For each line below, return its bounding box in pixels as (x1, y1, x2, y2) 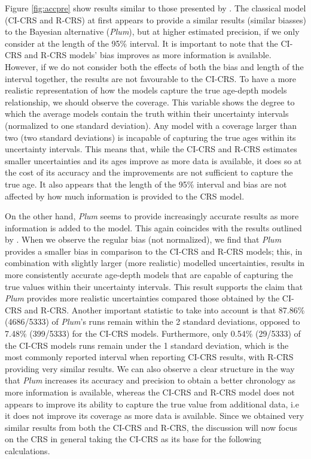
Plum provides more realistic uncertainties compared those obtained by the (5, 292, 280, 304)
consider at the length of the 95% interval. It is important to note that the (5, 37, 278, 49)
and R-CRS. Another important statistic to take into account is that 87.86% (24, 303, 305, 316)
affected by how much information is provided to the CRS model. (5, 189, 245, 202)
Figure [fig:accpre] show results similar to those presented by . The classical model (5, 2, 306, 14)
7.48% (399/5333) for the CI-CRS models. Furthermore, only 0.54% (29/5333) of (5, 327, 301, 340)
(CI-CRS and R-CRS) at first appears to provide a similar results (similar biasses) (5, 13, 306, 26)
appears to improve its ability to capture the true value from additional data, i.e (5, 397, 299, 410)
